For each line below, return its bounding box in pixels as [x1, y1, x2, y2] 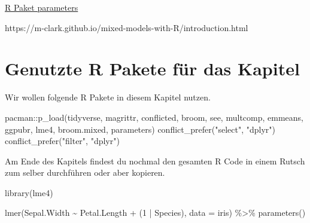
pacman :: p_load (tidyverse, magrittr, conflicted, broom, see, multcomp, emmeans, [5, 111, 303, 123]
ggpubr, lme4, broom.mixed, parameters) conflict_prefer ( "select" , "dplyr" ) [5, 123, 275, 135]
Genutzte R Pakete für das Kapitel [5, 56, 300, 81]
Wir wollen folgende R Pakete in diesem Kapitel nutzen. [5, 91, 211, 103]
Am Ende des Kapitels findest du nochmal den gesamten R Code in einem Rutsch [5, 154, 305, 167]
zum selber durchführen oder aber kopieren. [5, 166, 165, 179]
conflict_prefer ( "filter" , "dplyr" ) [5, 135, 120, 147]
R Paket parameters [5, 1, 78, 13]
